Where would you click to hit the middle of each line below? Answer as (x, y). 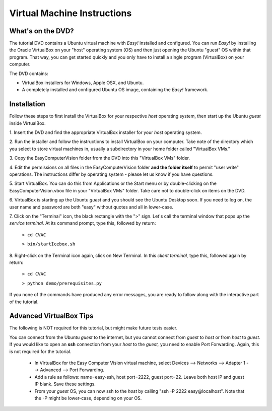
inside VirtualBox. (27, 123)
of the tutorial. (24, 302)
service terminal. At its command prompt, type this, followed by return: (83, 223)
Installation (27, 104)
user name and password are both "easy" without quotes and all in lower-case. (91, 207)
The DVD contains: (29, 74)
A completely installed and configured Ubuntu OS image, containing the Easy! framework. (115, 90)
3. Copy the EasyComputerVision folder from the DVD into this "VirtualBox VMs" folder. (100, 158)
